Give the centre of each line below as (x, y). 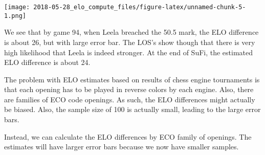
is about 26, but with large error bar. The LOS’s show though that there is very (130, 42)
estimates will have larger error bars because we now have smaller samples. (122, 147)
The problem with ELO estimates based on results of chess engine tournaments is (132, 79)
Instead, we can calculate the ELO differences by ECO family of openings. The (128, 136)
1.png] (15, 16)
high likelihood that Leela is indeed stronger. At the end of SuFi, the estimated (129, 52)
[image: (17, 7)
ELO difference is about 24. (47, 62)
